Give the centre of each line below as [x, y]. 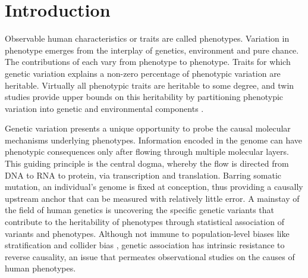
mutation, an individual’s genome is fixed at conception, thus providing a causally [154, 187]
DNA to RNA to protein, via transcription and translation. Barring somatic [143, 175]
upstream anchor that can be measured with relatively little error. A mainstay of [152, 198]
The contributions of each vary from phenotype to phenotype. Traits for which [148, 62]
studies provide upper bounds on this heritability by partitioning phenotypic [144, 97]
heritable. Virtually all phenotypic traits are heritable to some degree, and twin [150, 85]
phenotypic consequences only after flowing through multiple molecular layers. [147, 152]
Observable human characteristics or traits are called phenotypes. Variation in [147, 38]
